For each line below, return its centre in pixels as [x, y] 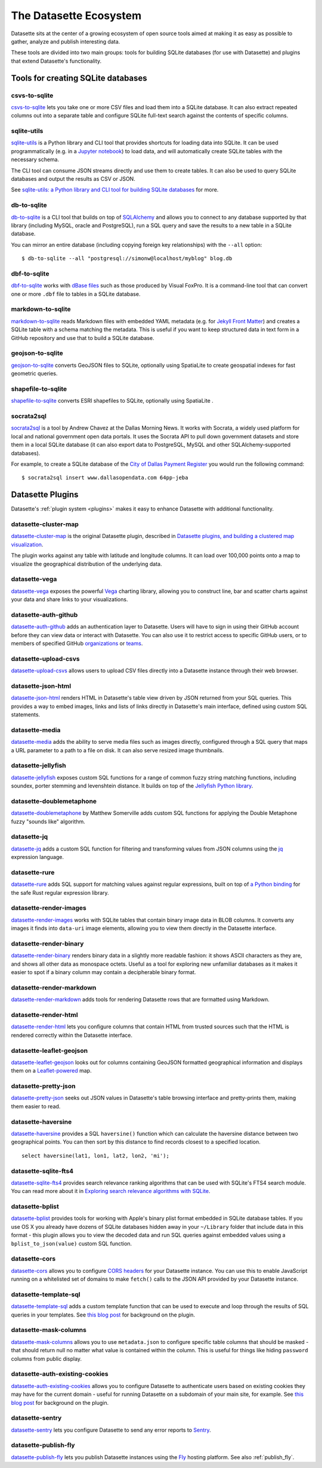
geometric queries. [34, 373]
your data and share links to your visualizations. [69, 599]
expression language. [38, 857]
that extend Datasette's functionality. [56, 61]
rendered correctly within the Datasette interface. [72, 1035]
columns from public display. [47, 1359]
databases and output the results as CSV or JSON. [73, 178]
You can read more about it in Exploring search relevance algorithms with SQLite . [111, 1191]
